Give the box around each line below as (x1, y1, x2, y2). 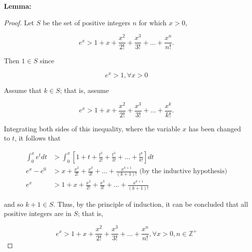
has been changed (188, 123, 241, 133)
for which (139, 17, 167, 27)
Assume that (4, 85, 42, 95)
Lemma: (4, 1, 32, 11)
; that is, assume (60, 85, 109, 95)
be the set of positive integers (42, 17, 130, 27)
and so (4, 198, 23, 209)
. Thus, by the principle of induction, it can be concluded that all (53, 198, 248, 209)
